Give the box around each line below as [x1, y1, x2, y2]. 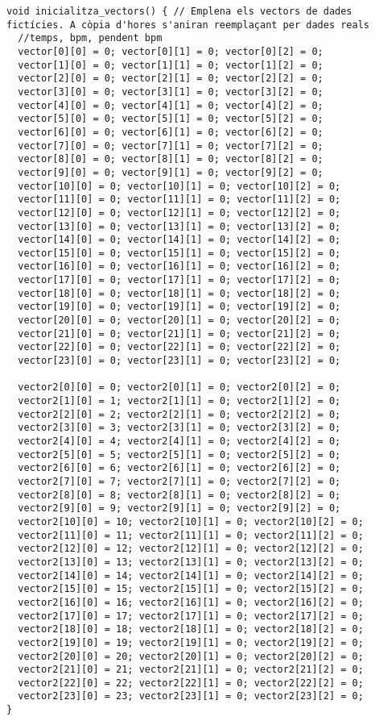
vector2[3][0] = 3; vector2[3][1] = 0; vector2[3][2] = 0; [18, 422, 341, 434]
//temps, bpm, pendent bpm [18, 32, 163, 44]
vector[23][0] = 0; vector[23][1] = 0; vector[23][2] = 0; [18, 355, 341, 367]
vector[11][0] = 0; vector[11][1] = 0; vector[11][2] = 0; [18, 194, 341, 206]
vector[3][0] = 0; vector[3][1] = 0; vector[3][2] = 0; [18, 85, 323, 98]
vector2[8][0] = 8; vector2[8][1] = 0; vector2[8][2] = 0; [18, 489, 341, 501]
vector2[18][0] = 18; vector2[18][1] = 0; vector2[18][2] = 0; [18, 623, 364, 636]
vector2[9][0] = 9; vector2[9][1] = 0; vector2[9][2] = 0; [18, 502, 341, 515]
